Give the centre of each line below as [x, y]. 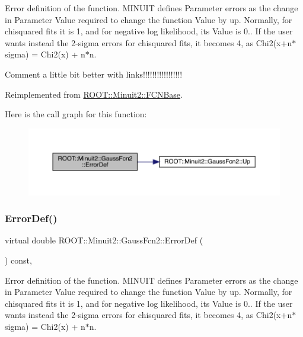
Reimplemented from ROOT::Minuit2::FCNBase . [94, 94]
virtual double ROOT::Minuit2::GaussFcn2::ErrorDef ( [104, 240]
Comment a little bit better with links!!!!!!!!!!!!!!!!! [94, 74]
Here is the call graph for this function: [76, 114]
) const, [18, 260]
